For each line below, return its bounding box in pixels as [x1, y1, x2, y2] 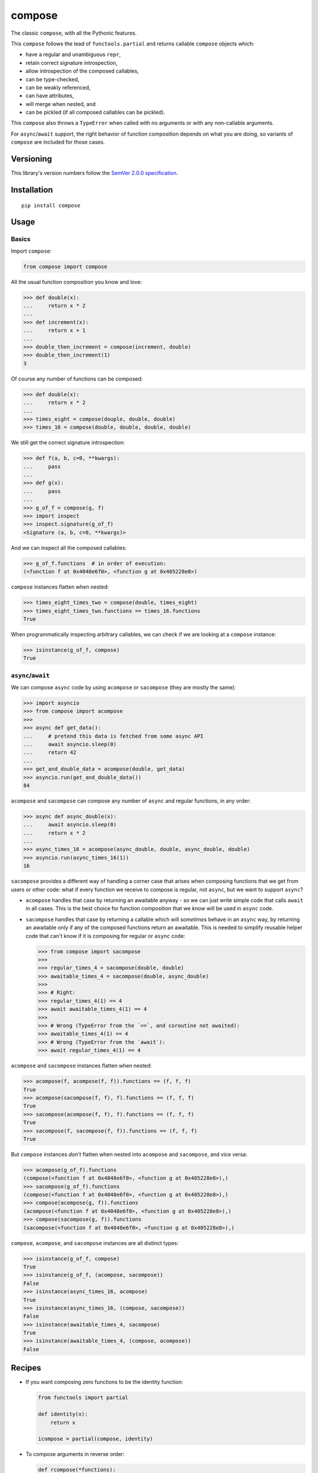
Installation [11, 184, 53, 194]
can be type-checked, [25, 75, 79, 82]
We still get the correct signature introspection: [11, 439, 125, 446]
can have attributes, [25, 92, 74, 100]
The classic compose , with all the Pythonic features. [11, 29, 137, 37]
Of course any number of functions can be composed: [11, 375, 143, 382]
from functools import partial [38, 1394, 129, 1401]
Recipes [11, 1363, 41, 1373]
